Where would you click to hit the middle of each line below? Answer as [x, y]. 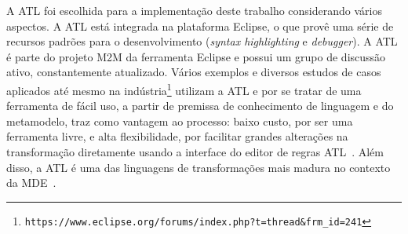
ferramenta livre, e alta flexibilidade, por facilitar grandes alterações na [177, 136]
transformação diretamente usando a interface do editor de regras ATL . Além [195, 152]
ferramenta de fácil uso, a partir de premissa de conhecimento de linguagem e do [200, 106]
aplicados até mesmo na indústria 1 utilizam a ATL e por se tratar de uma [184, 89]
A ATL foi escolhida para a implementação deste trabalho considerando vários [194, 10]
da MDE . [31, 183]
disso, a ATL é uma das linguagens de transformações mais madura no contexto [199, 167]
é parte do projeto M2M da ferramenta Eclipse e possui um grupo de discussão [196, 56]
